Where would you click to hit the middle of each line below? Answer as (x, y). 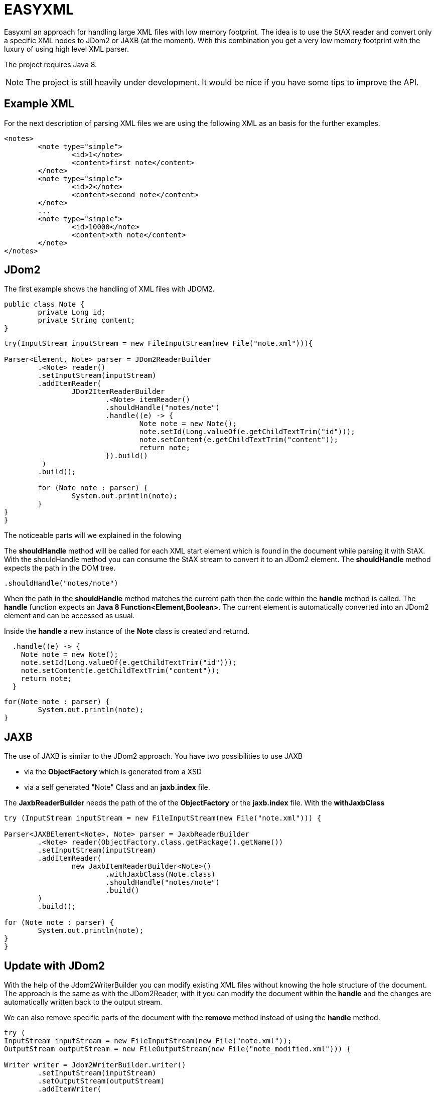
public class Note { (44, 304)
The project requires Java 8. (51, 64)
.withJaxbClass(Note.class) (161, 874)
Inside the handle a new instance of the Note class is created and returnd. (127, 631)
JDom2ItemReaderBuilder (118, 392)
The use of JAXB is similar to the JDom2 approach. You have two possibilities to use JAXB (153, 756)
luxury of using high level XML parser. (66, 49)
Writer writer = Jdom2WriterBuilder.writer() (95, 1065)
